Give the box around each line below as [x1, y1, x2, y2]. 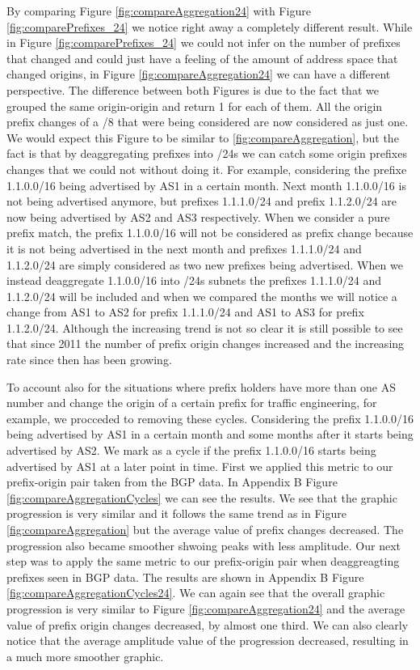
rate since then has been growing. [6, 351, 172, 368]
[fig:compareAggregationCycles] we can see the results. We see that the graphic [6, 489, 397, 506]
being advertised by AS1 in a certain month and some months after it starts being [6, 426, 414, 443]
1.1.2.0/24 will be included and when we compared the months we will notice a [6, 287, 397, 304]
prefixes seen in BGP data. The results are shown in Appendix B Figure [6, 568, 364, 585]
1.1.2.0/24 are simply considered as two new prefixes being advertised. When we [6, 256, 403, 273]
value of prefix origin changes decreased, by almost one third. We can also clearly [6, 616, 409, 633]
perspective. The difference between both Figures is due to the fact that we [6, 81, 379, 98]
